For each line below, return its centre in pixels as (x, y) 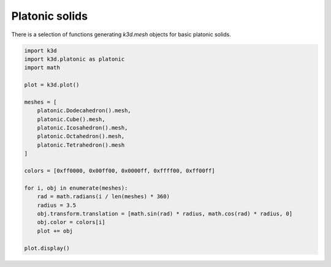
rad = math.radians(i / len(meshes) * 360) (103, 197)
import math (42, 68)
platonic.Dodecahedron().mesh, (84, 111)
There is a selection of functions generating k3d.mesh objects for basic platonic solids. (121, 34)
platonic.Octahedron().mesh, (81, 136)
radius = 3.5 (57, 205)
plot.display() (47, 248)
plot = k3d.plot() (52, 85)
